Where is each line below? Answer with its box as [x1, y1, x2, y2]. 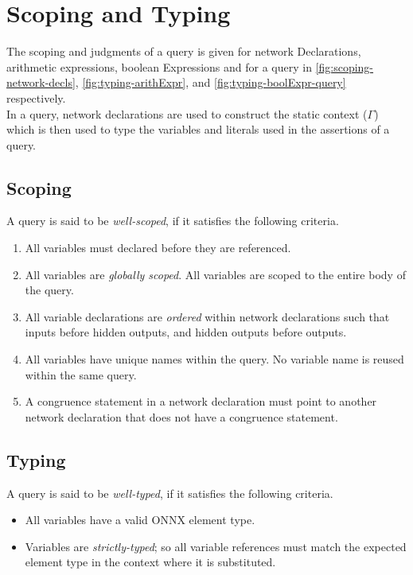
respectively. [6, 89, 66, 106]
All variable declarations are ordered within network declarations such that [25, 308, 390, 324]
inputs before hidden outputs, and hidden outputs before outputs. [25, 324, 347, 340]
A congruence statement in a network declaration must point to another [25, 393, 377, 410]
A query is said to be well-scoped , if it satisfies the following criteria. [6, 212, 339, 229]
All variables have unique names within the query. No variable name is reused [25, 351, 404, 367]
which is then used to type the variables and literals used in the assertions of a [6, 121, 390, 138]
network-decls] [6, 74, 76, 91]
